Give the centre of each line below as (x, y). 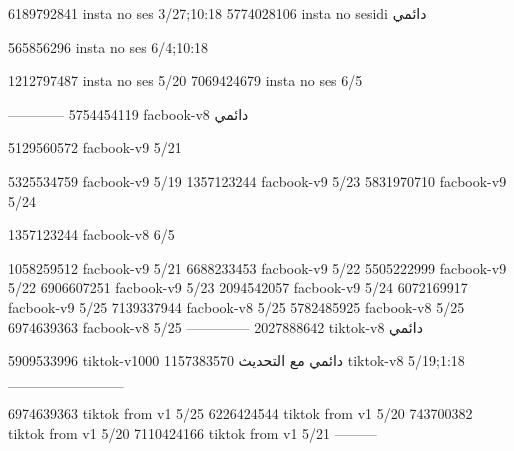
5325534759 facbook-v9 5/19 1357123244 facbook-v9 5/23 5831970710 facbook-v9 (257, 180)
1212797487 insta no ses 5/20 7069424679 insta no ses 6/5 (185, 80)
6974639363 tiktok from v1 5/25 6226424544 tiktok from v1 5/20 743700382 (240, 413)
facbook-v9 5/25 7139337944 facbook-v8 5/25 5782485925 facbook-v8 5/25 (236, 306)
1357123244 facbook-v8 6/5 (91, 234)
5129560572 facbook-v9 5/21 (95, 147)
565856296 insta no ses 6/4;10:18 (108, 46)
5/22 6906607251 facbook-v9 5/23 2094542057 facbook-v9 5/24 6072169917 (238, 287)
